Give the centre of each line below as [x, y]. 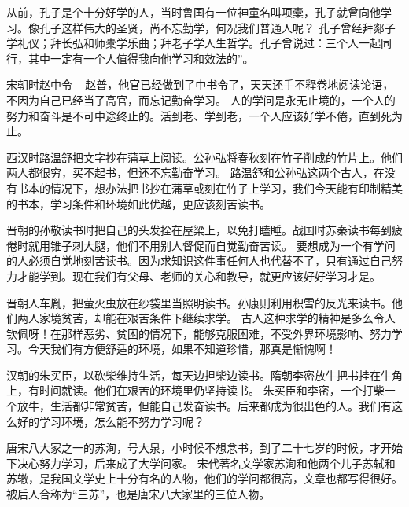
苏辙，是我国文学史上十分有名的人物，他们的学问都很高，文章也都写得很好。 [204, 478]
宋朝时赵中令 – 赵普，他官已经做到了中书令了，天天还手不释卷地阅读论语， [200, 84]
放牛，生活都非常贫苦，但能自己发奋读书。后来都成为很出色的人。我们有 [204, 406]
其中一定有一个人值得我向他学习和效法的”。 [141, 58]
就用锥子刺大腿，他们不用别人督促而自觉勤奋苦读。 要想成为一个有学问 [212, 245]
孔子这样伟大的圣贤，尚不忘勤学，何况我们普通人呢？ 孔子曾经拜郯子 [217, 27]
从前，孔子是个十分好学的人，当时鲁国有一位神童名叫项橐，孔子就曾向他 [193, 12]
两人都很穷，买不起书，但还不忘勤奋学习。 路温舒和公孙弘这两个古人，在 [195, 173]
